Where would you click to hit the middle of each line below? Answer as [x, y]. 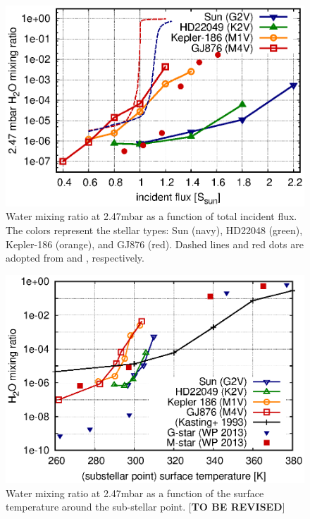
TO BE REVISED [237, 507]
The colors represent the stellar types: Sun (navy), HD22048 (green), [154, 230]
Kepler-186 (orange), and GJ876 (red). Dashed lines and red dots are [155, 244]
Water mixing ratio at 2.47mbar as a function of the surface [135, 493]
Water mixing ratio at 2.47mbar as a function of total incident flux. [151, 216]
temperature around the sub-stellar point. [96, 507]
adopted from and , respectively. [75, 258]
